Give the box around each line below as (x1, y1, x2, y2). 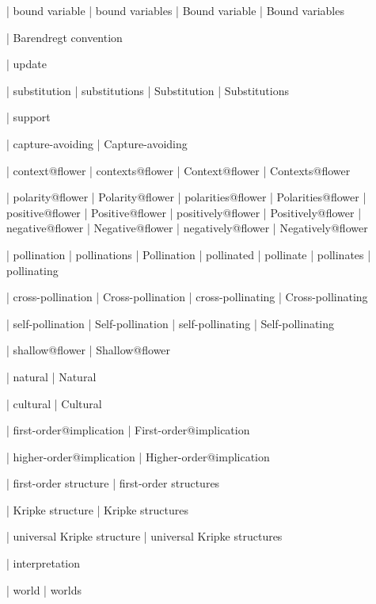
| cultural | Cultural (6, 395, 102, 411)
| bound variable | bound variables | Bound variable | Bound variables (6, 2, 344, 18)
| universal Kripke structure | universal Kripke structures (6, 528, 283, 545)
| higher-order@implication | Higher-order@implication (6, 448, 270, 464)
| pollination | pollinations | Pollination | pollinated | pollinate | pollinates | (6, 246, 371, 262)
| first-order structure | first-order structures (6, 475, 220, 491)
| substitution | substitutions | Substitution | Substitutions (6, 82, 289, 98)
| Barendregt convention (6, 29, 123, 45)
